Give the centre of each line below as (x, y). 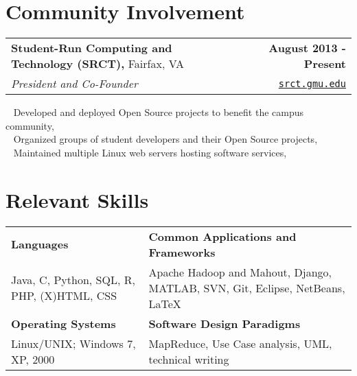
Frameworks (182, 252)
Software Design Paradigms (224, 323)
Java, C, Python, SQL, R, (73, 280)
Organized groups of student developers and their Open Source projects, (165, 139)
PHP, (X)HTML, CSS (64, 296)
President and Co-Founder (74, 84)
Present (325, 64)
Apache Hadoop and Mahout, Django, (240, 272)
